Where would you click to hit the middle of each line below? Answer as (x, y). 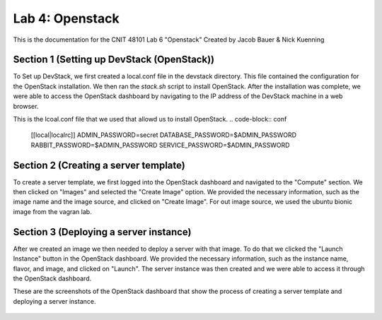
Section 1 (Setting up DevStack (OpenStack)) (114, 60)
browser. (26, 106)
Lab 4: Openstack (66, 18)
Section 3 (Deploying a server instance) (102, 232)
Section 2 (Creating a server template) (99, 165)
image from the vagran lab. (52, 211)
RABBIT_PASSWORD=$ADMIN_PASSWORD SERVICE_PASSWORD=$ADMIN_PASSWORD (160, 145)
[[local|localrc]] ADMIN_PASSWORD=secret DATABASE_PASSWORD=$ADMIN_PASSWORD (164, 135)
